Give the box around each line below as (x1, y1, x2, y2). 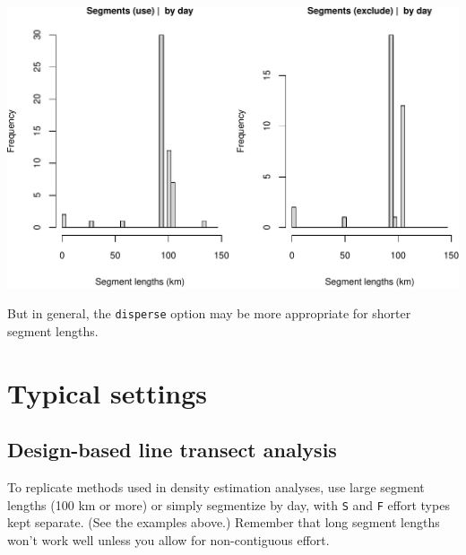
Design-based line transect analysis (7, 436, 337, 464)
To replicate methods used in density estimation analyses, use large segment (7, 477, 425, 496)
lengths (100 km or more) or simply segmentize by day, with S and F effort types (7, 495, 450, 514)
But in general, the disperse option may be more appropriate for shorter (7, 304, 411, 323)
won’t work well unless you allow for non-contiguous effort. (7, 530, 330, 549)
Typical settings (7, 374, 208, 411)
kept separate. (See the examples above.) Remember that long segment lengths (7, 513, 440, 532)
